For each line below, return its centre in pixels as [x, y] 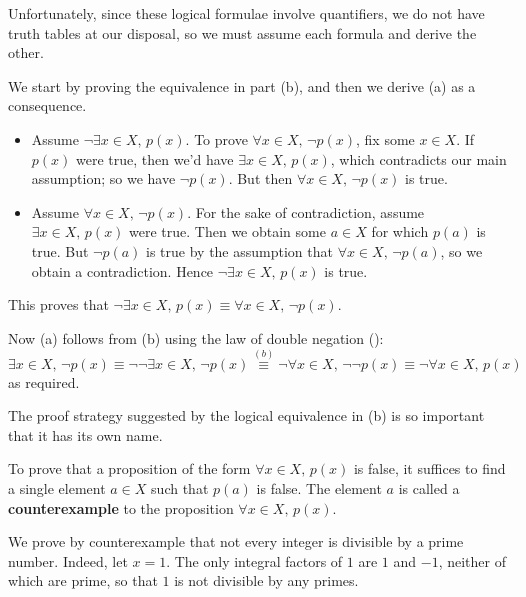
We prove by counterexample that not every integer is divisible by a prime [236, 541]
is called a [429, 487]
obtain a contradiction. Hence [122, 270]
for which [400, 231]
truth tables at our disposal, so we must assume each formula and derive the [242, 32]
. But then [260, 178]
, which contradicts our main [418, 158]
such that [180, 487]
